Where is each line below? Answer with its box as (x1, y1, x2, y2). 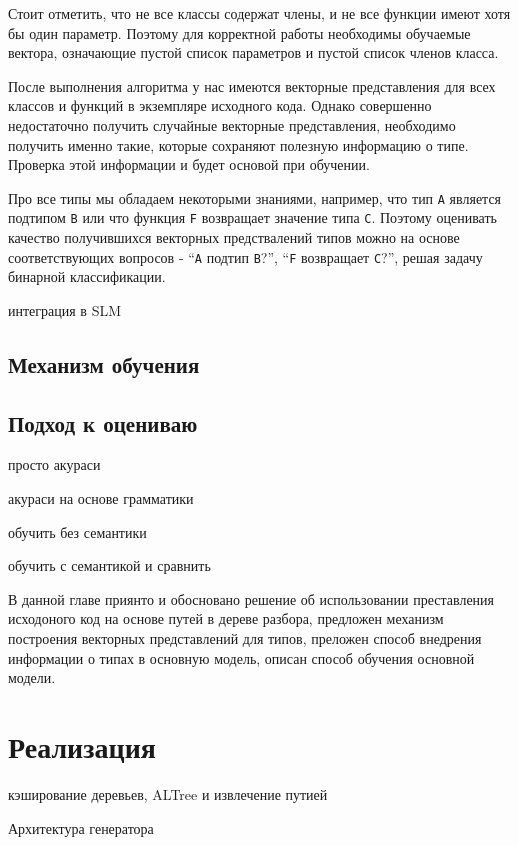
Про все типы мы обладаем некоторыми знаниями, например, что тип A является (8, 187, 502, 208)
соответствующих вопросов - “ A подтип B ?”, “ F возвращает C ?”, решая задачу (8, 246, 483, 267)
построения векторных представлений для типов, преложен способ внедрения (8, 628, 482, 649)
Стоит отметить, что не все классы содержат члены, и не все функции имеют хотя (8, 3, 511, 23)
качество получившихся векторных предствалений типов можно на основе (8, 227, 460, 248)
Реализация (8, 726, 156, 767)
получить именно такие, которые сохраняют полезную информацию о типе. (8, 134, 469, 155)
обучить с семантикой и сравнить (8, 555, 211, 576)
